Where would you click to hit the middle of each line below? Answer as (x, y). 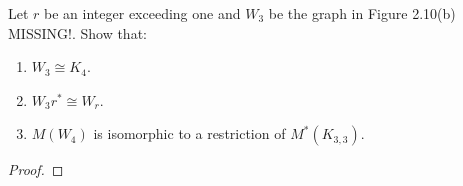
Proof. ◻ (36, 169)
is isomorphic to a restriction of (189, 133)
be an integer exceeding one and (142, 13)
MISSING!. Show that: (77, 32)
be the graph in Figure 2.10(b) (362, 13)
